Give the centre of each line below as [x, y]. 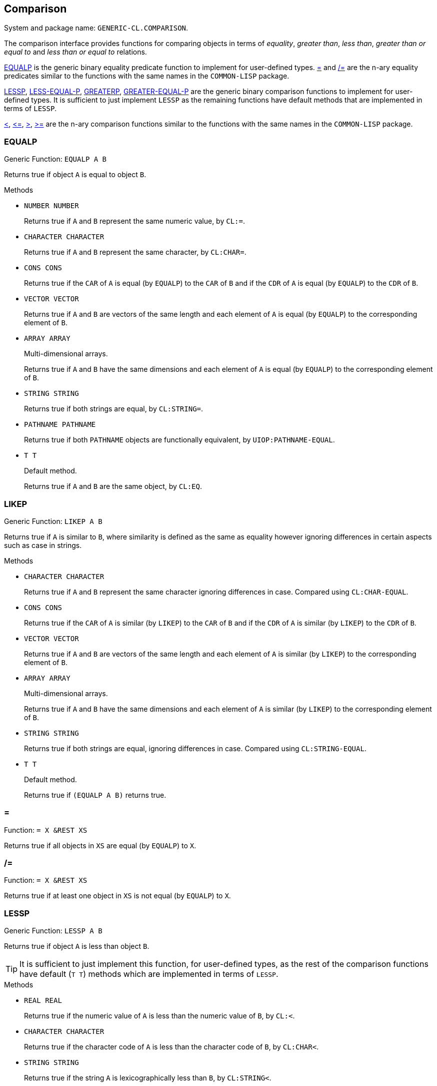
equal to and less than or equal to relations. [75, 52]
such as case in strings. [43, 545]
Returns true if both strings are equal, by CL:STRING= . [114, 409]
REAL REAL [43, 1001]
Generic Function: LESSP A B [53, 931]
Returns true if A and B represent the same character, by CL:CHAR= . [135, 252]
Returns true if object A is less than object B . [77, 946]
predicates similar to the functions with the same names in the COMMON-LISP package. [147, 76]
